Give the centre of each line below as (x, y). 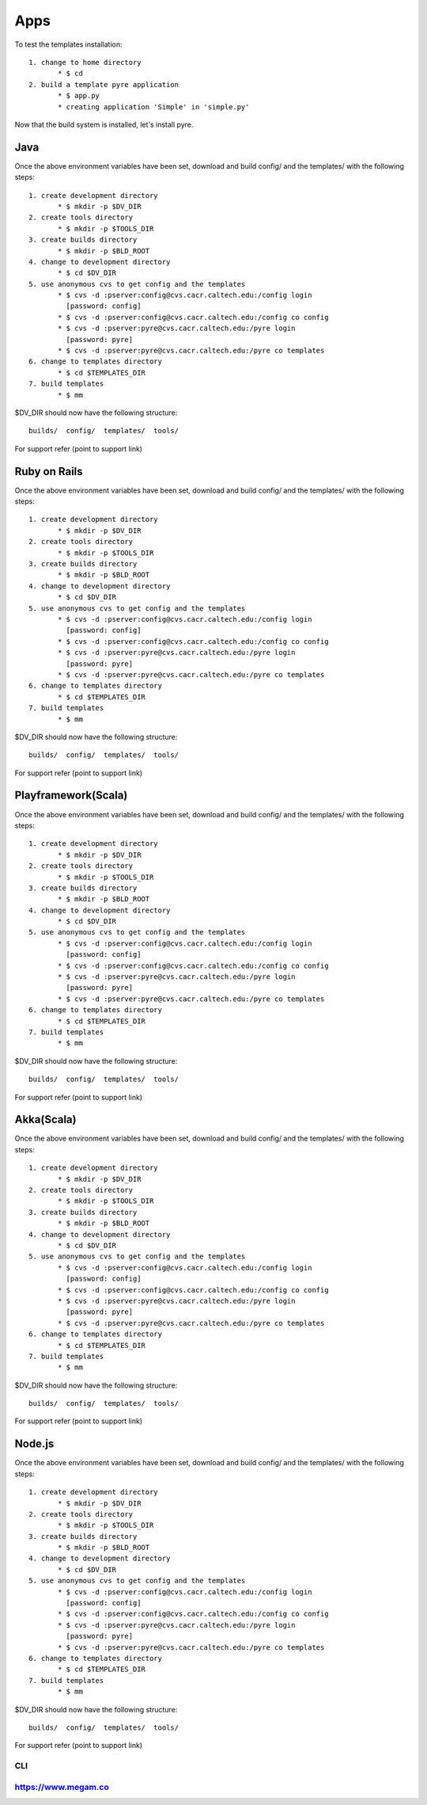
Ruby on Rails (49, 471)
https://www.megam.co (62, 1787)
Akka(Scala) (45, 1120)
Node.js (34, 1444)
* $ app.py (79, 96)
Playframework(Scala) (71, 796)
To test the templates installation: (68, 44)
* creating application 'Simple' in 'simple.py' (154, 107)
